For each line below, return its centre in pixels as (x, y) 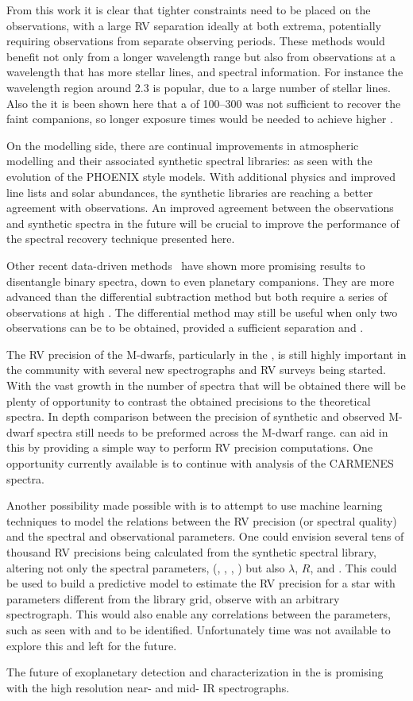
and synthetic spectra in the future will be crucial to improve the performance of (203, 223)
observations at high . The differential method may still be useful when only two (202, 312)
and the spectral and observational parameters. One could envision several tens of (205, 536)
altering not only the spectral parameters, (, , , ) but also (146, 567)
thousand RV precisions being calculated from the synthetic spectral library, (191, 552)
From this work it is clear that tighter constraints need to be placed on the (189, 10)
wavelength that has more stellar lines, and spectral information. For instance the (205, 72)
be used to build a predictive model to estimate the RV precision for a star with (201, 583)
